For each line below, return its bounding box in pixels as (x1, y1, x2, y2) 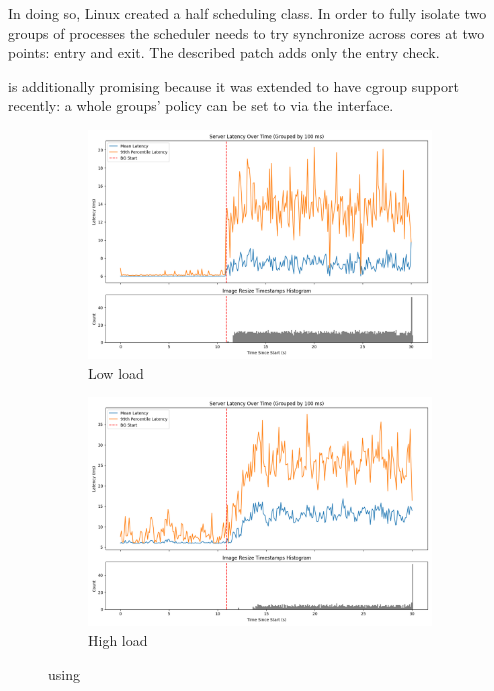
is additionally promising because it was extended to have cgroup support (8, 75, 459, 96)
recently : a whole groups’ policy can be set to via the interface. (8, 95, 394, 116)
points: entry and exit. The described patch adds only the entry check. (8, 42, 440, 63)
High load (88, 629, 148, 650)
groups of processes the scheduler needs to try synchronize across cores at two (8, 22, 485, 43)
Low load (88, 362, 144, 383)
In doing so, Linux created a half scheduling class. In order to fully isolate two (8, 3, 487, 23)
